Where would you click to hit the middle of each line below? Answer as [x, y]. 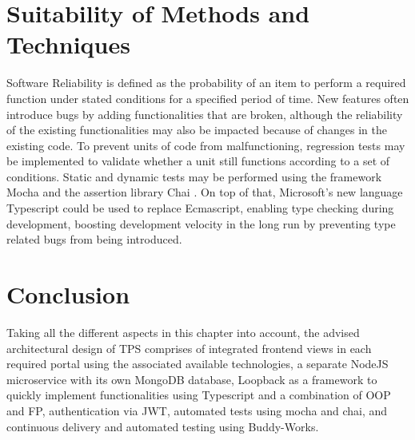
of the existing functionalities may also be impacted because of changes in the [197, 130]
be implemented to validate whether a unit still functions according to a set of [198, 161]
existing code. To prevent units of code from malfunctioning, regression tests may [206, 145]
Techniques [68, 44]
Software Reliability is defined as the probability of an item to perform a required [206, 83]
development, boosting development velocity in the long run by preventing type [201, 223]
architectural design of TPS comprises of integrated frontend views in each [189, 348]
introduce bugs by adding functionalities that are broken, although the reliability [205, 114]
